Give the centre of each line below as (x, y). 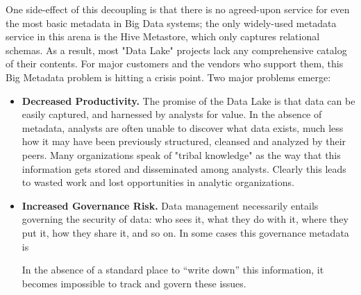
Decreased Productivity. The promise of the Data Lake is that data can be (188, 100)
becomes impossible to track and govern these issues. (134, 283)
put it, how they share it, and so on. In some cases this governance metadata (185, 232)
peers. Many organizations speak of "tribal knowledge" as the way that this (181, 154)
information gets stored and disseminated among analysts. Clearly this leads (184, 168)
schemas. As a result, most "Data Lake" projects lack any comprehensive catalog (176, 50)
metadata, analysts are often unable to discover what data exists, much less (183, 127)
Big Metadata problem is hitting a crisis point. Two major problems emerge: (168, 77)
